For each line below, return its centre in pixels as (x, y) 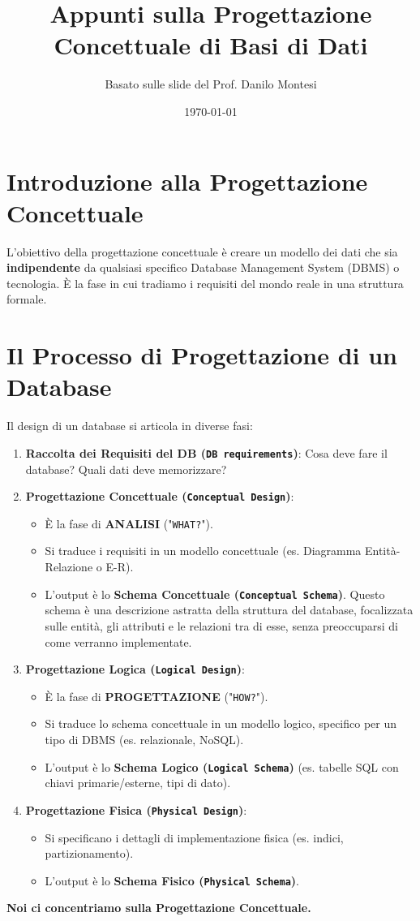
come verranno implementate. (118, 641)
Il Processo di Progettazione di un (202, 355)
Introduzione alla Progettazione (187, 181)
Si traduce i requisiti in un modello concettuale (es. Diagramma (203, 551)
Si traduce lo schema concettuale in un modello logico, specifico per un (221, 723)
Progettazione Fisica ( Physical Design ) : (136, 809)
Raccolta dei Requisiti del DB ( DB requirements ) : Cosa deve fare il (206, 452)
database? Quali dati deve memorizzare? (126, 469)
